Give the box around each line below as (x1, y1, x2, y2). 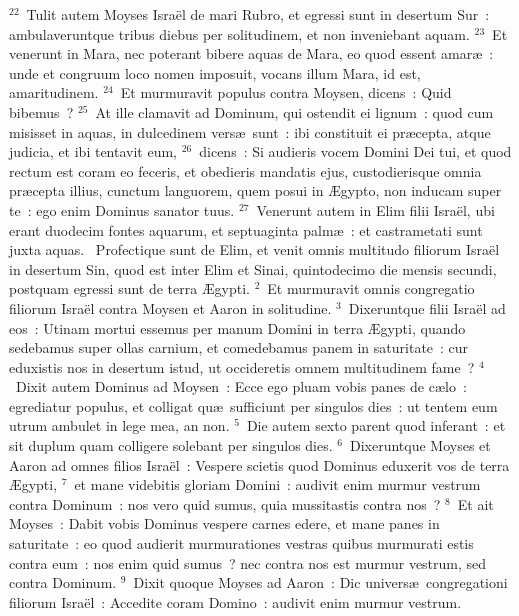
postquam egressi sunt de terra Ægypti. (9, 278, 250, 299)
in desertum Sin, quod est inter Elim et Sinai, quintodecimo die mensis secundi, (9, 258, 497, 279)
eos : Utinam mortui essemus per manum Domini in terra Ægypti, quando (9, 317, 466, 338)
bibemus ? (9, 101, 74, 122)
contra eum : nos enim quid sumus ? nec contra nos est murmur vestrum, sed (9, 552, 487, 573)
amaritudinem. (9, 82, 99, 103)
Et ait (457, 493, 494, 514)
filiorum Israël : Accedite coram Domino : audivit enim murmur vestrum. (9, 591, 462, 612)
